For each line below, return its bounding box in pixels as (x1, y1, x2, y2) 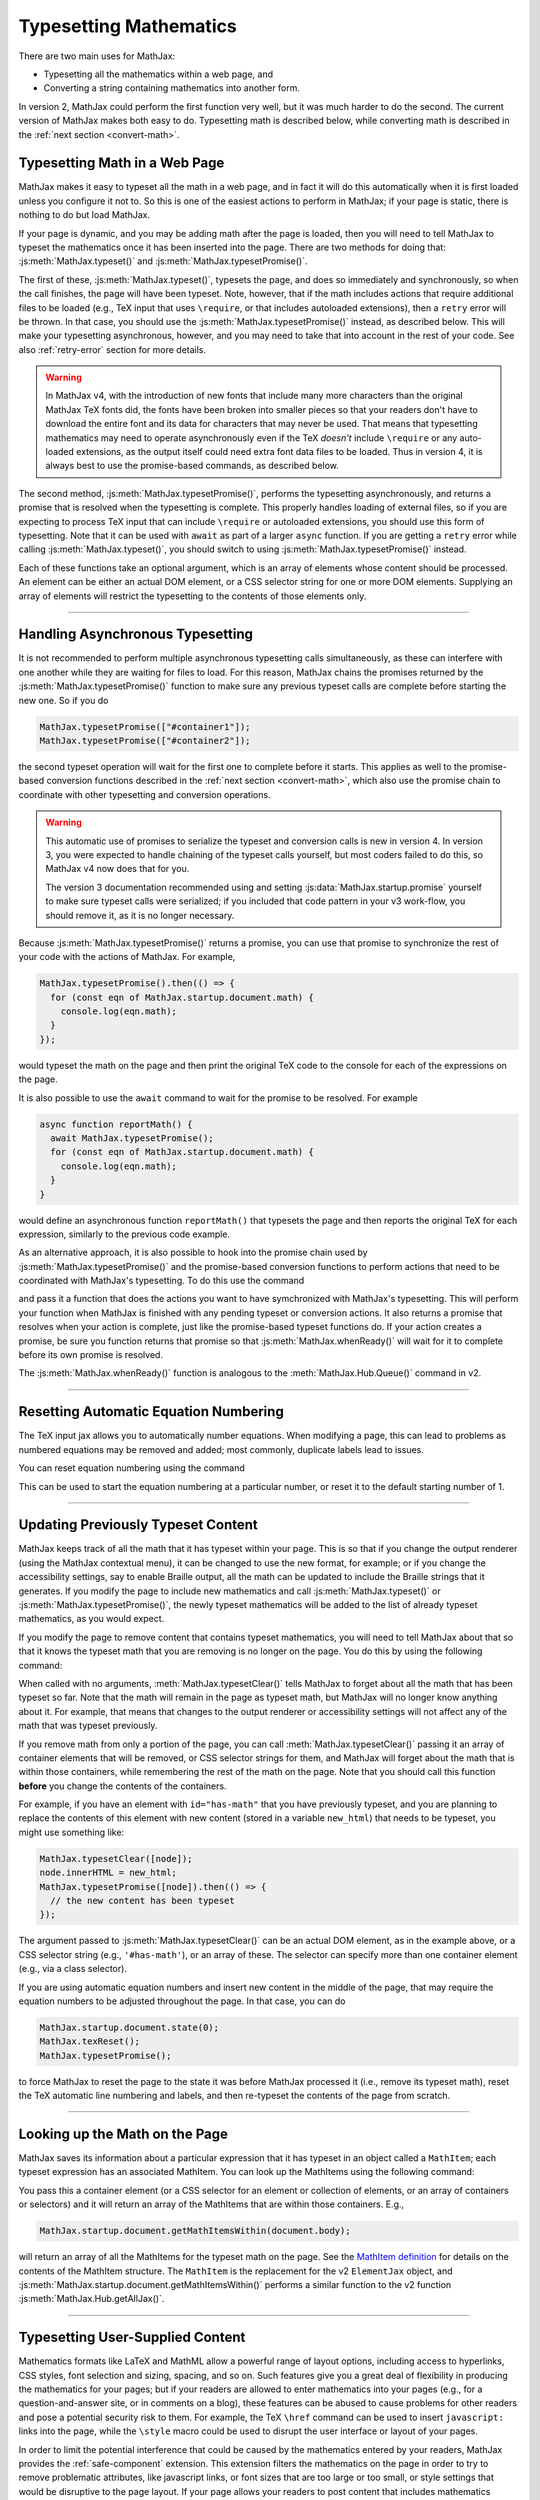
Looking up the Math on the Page (18, 2125, 229, 2142)
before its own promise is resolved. (18, 1349, 164, 1361)
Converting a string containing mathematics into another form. (43, 82, 300, 94)
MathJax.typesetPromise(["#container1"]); (39, 721, 251, 732)
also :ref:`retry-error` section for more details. (18, 343, 207, 355)
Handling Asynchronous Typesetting (18, 626, 254, 643)
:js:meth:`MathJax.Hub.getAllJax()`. (18, 2293, 165, 2305)
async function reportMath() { (39, 1118, 194, 1130)
